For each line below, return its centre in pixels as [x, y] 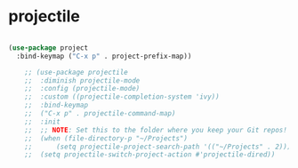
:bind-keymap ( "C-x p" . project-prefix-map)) [104, 56]
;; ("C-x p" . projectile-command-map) [100, 114]
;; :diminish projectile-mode [82, 80]
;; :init [43, 122]
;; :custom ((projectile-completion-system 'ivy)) [122, 97]
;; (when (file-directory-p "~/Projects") [106, 138]
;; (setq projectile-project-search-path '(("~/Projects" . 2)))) [160, 147]
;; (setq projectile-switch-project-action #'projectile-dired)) [150, 155]
